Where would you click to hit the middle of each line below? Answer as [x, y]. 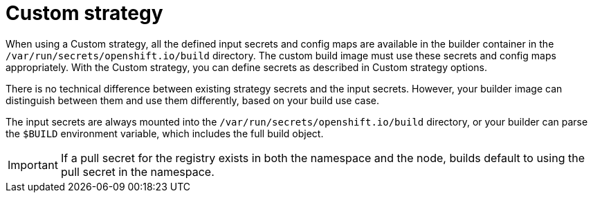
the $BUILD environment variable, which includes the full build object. [165, 133]
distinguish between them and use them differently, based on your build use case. [193, 100]
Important [33, 165]
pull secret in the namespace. [137, 171]
